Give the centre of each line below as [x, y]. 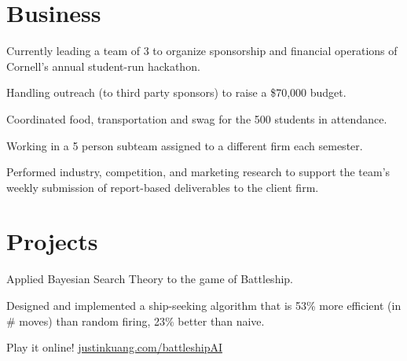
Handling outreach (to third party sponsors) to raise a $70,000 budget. [176, 92]
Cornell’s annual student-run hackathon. [103, 66]
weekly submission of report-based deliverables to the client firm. [163, 187]
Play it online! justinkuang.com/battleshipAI [114, 347]
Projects [52, 241]
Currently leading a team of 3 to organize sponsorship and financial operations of [202, 51]
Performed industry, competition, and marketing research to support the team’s [198, 172]
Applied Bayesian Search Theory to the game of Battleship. [150, 279]
